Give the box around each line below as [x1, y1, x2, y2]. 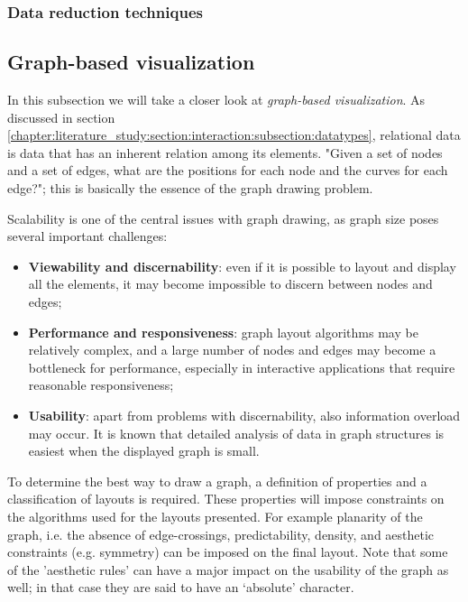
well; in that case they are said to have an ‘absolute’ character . [7, 578, 354, 597]
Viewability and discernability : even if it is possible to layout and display [28, 256, 456, 275]
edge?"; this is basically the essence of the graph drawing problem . [7, 179, 373, 198]
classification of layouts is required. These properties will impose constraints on [7, 489, 445, 508]
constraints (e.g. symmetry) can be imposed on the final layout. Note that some [7, 542, 448, 561]
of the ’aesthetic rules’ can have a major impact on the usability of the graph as [7, 560, 449, 579]
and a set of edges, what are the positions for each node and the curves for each [7, 161, 448, 180]
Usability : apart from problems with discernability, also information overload [28, 405, 461, 424]
